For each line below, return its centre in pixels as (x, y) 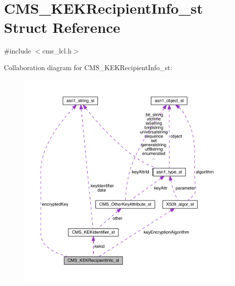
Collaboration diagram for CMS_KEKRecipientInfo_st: (88, 67)
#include (18, 51)
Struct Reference (62, 27)
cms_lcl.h (57, 51)
